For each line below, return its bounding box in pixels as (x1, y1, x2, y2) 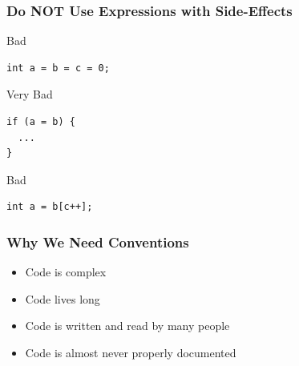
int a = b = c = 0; (6, 62, 110, 74)
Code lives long (25, 290, 100, 307)
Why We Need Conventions (6, 231, 189, 251)
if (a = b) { (6, 116, 75, 127)
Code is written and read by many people (25, 317, 230, 334)
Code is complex (25, 263, 107, 280)
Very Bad (6, 86, 53, 103)
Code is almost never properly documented (25, 344, 236, 360)
